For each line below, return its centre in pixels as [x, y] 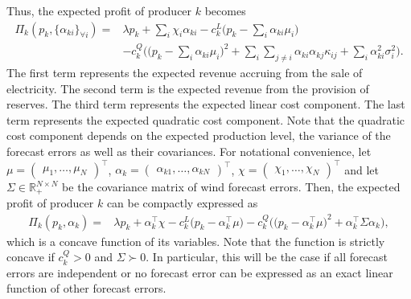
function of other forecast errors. [86, 288]
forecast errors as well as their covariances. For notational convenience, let [189, 151]
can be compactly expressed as [182, 203]
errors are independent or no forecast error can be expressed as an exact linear [200, 272]
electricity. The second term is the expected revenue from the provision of [188, 88]
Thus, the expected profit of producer [99, 10]
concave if [31, 257]
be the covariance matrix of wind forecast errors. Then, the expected [231, 187]
